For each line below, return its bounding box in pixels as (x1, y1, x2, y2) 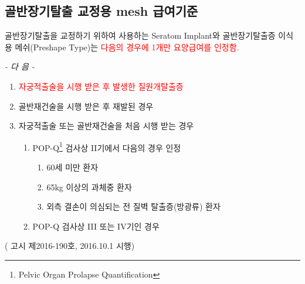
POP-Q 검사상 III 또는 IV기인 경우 (32, 220, 160, 232)
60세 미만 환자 (46, 161, 99, 173)
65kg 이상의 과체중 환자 (46, 180, 132, 193)
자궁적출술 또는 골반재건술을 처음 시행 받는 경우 (18, 119, 194, 132)
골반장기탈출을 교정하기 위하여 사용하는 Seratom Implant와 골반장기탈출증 (5, 29, 276, 42)
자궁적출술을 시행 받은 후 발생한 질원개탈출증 (18, 80, 184, 92)
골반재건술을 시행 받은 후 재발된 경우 (18, 100, 154, 112)
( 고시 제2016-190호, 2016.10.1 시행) (5, 239, 135, 252)
